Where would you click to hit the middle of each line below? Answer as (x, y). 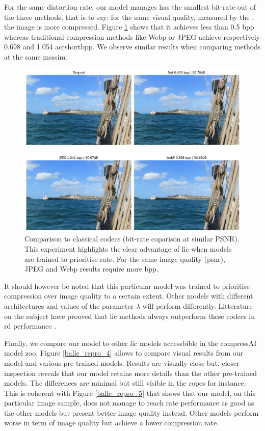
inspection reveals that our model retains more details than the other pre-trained (131, 373)
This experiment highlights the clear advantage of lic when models (128, 248)
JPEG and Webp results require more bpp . (91, 269)
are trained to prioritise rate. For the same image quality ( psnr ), (125, 259)
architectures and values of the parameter (69, 305)
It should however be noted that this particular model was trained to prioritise (127, 286)
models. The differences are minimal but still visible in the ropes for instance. (125, 383)
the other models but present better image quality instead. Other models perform (131, 412)
